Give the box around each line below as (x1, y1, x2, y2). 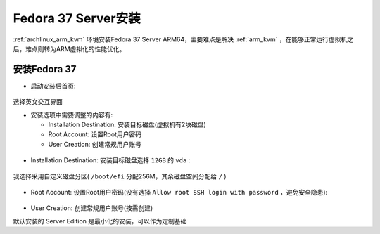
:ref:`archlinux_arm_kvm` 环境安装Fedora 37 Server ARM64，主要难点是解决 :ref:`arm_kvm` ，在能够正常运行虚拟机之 (13, 35, 353, 44)
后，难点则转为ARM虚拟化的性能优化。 (13, 44, 126, 53)
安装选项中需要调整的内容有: (30, 110, 113, 119)
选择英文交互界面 (13, 98, 63, 106)
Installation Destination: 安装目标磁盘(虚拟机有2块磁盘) (48, 120, 207, 129)
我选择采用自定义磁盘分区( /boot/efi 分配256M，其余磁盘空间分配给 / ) (13, 172, 227, 181)
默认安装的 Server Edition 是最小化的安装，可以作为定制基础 (13, 216, 187, 225)
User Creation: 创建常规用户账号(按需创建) (30, 204, 153, 212)
